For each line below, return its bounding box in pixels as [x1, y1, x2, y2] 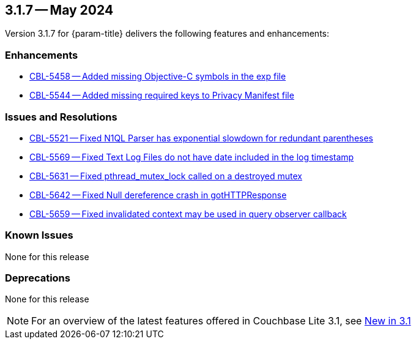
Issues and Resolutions [5, 110, 117, 123]
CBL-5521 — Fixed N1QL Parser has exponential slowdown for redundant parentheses [29, 132, 373, 143]
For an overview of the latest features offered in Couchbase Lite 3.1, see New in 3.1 [31, 315, 411, 327]
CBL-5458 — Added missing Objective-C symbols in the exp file [29, 71, 286, 82]
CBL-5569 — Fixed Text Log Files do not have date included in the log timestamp [29, 151, 354, 162]
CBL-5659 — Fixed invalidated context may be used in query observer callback [29, 208, 347, 219]
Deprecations [5, 272, 70, 285]
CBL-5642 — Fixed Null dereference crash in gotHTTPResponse [29, 189, 287, 200]
